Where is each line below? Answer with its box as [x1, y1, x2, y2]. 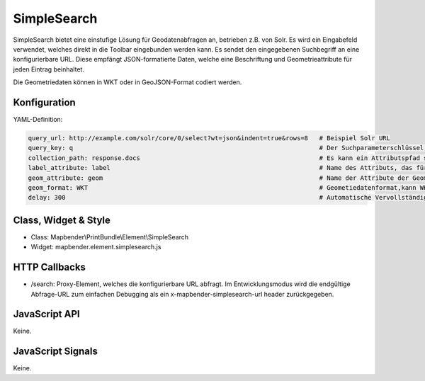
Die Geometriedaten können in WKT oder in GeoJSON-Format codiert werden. [13, 78, 242, 86]
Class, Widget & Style [13, 214, 111, 226]
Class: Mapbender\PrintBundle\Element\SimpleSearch [30, 232, 189, 241]
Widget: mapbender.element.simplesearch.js [30, 243, 161, 251]
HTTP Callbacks [13, 261, 86, 273]
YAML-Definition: [13, 115, 63, 124]
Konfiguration [13, 96, 76, 108]
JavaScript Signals [13, 346, 98, 358]
